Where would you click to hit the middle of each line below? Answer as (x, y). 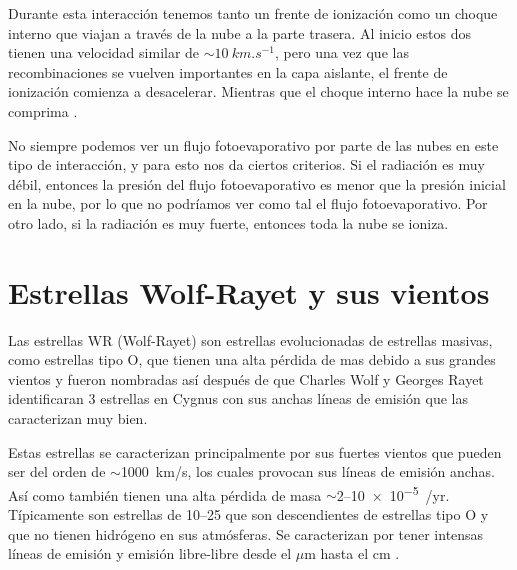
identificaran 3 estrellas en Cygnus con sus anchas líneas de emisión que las (238, 398)
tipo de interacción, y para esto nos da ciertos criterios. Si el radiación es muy (246, 164)
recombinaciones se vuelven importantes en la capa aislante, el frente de (228, 71)
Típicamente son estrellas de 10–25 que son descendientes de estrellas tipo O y (248, 514)
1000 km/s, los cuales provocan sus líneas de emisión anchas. (307, 471)
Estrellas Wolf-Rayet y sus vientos (249, 291)
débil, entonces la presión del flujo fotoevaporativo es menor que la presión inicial (257, 183)
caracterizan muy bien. (78, 418)
